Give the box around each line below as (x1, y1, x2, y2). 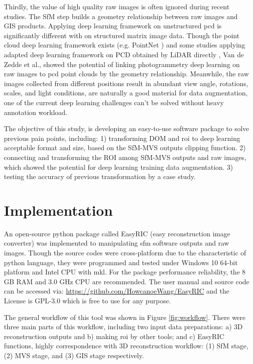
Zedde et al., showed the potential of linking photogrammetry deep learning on (4, 59, 240, 69)
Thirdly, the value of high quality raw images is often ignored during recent (4, 1, 230, 11)
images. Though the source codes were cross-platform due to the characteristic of (4, 248, 246, 257)
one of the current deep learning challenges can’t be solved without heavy (4, 97, 224, 107)
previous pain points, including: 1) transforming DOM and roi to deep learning (4, 133, 240, 143)
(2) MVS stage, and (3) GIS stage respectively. (4, 350, 144, 360)
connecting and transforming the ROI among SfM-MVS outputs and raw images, (4, 152, 247, 162)
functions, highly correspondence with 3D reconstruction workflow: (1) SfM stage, (4, 341, 249, 351)
